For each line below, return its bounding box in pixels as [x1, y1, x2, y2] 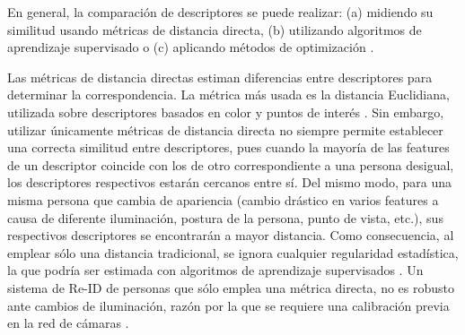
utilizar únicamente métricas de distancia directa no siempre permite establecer [7, 120, 443, 139]
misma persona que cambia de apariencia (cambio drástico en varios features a [7, 190, 439, 209]
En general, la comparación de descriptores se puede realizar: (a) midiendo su [7, 3, 434, 21]
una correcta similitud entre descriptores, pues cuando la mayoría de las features [7, 138, 450, 157]
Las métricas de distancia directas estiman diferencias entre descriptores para [7, 67, 433, 86]
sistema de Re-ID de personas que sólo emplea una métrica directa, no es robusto [7, 278, 455, 296]
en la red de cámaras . [7, 314, 129, 332]
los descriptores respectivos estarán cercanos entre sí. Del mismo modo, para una [7, 173, 452, 192]
